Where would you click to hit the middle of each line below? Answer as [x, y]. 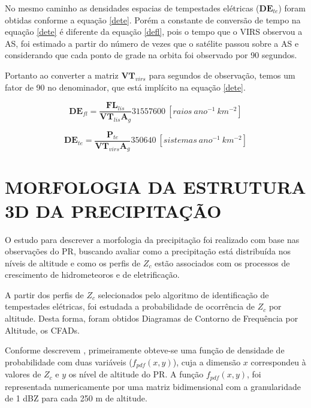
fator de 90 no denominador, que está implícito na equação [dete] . [125, 87]
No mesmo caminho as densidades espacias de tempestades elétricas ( [132, 8]
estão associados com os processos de [222, 262]
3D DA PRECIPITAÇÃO [113, 210]
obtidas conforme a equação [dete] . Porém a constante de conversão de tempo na [153, 19]
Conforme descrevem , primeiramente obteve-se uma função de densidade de [145, 350]
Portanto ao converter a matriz [62, 75]
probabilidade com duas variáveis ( [69, 361]
